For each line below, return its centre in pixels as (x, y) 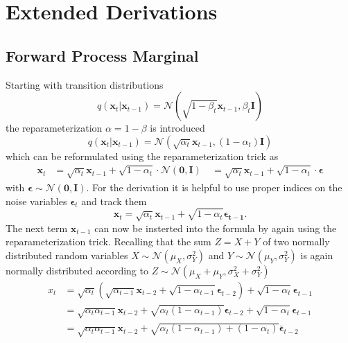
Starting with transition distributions (85, 84)
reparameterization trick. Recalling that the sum (108, 241)
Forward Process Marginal (102, 55)
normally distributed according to (77, 270)
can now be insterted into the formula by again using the (216, 228)
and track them (114, 201)
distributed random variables (67, 255)
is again (317, 255)
